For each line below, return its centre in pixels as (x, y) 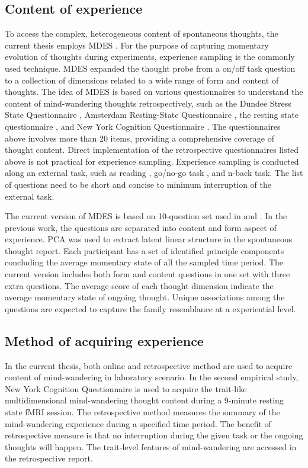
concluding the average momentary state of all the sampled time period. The (144, 262)
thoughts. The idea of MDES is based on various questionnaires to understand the (154, 92)
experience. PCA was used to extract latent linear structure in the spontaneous (149, 239)
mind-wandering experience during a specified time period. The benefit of (138, 423)
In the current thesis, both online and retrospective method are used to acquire (149, 365)
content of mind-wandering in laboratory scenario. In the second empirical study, (152, 377)
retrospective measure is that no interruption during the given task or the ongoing (154, 435)
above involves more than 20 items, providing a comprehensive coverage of (139, 138)
